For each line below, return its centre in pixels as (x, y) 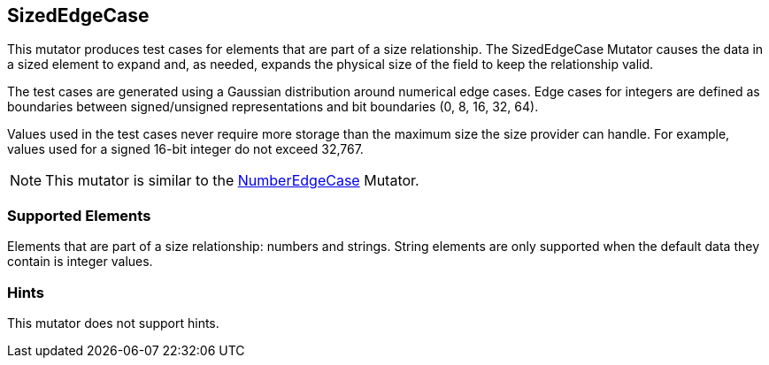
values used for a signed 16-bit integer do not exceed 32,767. (185, 149)
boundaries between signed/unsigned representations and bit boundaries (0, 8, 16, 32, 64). (273, 107)
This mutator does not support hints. (113, 323)
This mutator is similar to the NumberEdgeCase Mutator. (232, 181)
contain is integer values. (80, 262)
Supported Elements (79, 215)
